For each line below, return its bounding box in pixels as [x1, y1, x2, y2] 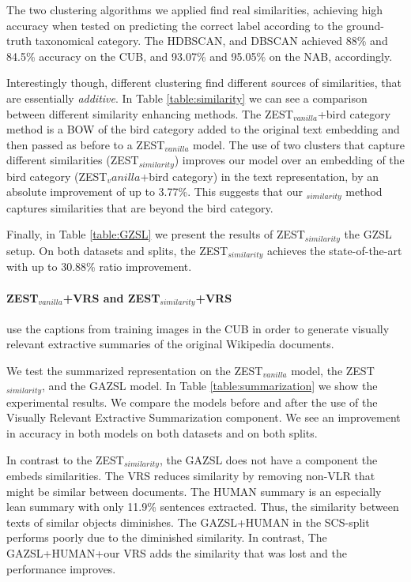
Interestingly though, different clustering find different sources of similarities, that [6, 74, 402, 91]
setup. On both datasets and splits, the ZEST [6, 242, 228, 258]
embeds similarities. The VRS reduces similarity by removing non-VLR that [6, 467, 375, 484]
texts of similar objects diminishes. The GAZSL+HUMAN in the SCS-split [6, 513, 370, 530]
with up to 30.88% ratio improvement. [6, 258, 192, 275]
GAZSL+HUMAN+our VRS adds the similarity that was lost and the [6, 545, 348, 561]
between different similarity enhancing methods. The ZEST [6, 105, 293, 122]
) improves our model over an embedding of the [174, 152, 405, 168]
